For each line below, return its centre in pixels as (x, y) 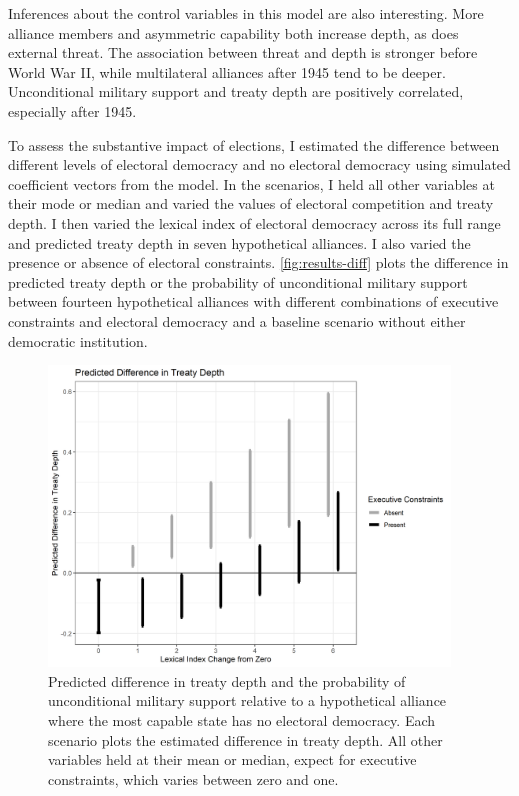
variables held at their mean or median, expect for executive (232, 759)
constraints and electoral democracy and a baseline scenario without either (237, 320)
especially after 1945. (72, 110)
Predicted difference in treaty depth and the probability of (227, 680)
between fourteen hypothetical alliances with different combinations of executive (253, 301)
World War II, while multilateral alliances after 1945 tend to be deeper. (227, 71)
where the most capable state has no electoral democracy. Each (242, 719)
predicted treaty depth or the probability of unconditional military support (238, 281)
